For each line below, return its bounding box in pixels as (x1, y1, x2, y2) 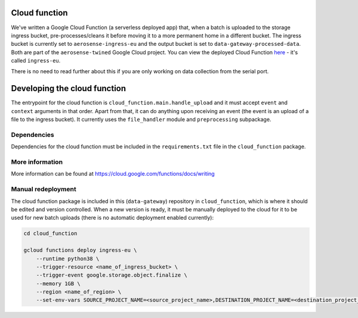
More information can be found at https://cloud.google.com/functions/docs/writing (11, 170, 215, 177)
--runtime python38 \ (36, 255, 100, 262)
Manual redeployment (11, 185, 77, 194)
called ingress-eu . (11, 57, 61, 64)
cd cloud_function (23, 230, 78, 237)
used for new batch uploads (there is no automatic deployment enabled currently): (11, 214, 214, 222)
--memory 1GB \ (36, 280, 81, 287)
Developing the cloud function (11, 83, 126, 93)
